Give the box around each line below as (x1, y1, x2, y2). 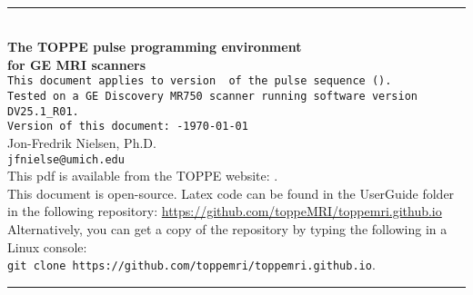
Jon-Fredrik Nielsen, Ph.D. (7, 133, 156, 152)
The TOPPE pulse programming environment (7, 37, 302, 56)
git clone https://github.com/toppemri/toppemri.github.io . (7, 255, 376, 274)
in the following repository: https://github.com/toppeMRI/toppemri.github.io (7, 202, 442, 221)
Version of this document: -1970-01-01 (7, 120, 248, 133)
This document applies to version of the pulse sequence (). (7, 74, 392, 88)
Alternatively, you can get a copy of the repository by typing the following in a (7, 220, 448, 239)
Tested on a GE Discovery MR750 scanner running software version (7, 90, 418, 103)
